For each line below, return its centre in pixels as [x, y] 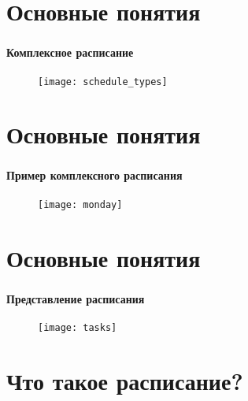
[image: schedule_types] [103, 82]
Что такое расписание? [125, 380]
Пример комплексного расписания [94, 175]
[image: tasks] [78, 327]
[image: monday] [80, 204]
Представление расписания [76, 298]
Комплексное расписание [70, 52]
